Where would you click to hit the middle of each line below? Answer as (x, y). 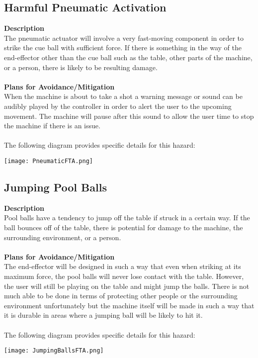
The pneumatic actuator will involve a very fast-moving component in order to (124, 38)
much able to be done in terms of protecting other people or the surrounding (121, 296)
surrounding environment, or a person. (63, 237)
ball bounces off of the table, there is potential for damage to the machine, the (124, 227)
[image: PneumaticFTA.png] (48, 161)
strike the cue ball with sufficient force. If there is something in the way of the (123, 47)
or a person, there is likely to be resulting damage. (81, 67)
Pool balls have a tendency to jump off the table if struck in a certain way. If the (127, 218)
